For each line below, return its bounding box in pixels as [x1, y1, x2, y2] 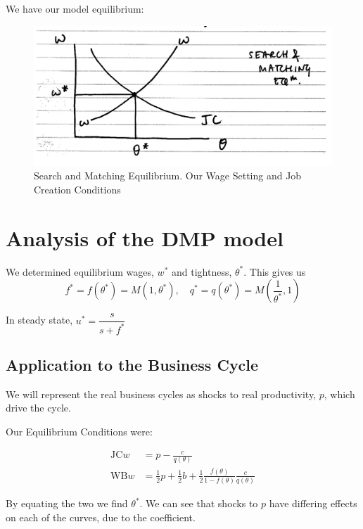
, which [324, 386, 355, 401]
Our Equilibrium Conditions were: [6, 424, 153, 439]
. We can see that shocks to [139, 496, 258, 511]
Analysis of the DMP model [6, 223, 284, 252]
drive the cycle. [6, 400, 71, 415]
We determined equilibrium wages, [6, 264, 154, 279]
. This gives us [243, 264, 306, 279]
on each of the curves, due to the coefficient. [6, 509, 196, 524]
